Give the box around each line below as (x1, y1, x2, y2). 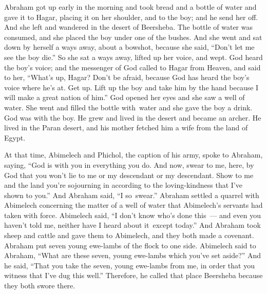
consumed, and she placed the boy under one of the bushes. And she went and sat (4, 31, 262, 42)
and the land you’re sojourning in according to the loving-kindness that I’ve (4, 180, 242, 190)
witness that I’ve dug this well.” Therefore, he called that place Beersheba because (4, 270, 263, 281)
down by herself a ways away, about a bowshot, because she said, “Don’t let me (4, 42, 255, 52)
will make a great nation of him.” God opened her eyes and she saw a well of (4, 92, 245, 103)
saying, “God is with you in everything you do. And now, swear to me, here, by (4, 159, 254, 170)
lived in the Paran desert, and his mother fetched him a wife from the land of (4, 122, 248, 133)
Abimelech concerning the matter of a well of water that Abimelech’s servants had (4, 200, 263, 210)
